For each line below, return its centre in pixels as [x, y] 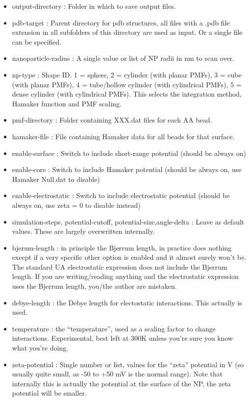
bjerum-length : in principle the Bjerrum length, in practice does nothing [122, 247]
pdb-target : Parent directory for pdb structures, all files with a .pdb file [121, 22]
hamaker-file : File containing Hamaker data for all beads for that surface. [123, 136]
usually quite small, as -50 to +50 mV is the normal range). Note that [117, 374]
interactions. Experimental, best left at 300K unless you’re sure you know [123, 338]
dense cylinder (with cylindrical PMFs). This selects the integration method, [127, 94]
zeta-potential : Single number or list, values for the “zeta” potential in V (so [128, 364]
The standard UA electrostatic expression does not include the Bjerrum [120, 266]
